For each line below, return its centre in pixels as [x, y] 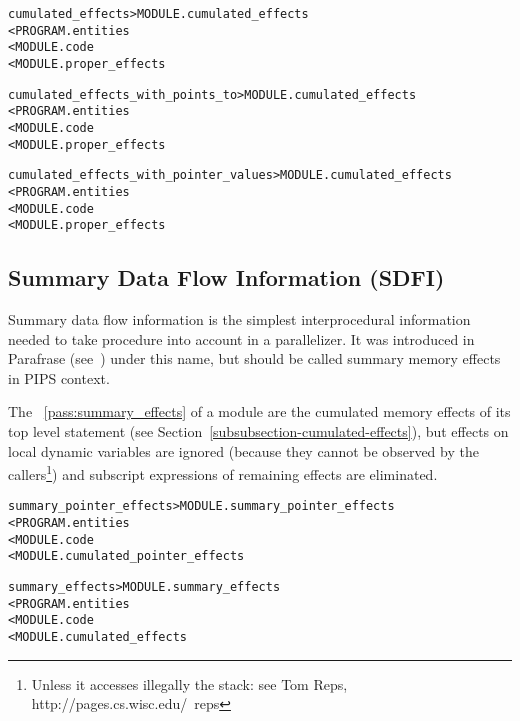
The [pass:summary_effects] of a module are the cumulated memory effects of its [259, 411]
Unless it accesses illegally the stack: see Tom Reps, [189, 683]
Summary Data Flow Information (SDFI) [226, 277]
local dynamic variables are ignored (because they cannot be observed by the [243, 450]
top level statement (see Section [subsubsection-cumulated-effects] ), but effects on [258, 431]
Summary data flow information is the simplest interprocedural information [239, 319]
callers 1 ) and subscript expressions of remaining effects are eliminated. [223, 472]
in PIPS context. [59, 377]
